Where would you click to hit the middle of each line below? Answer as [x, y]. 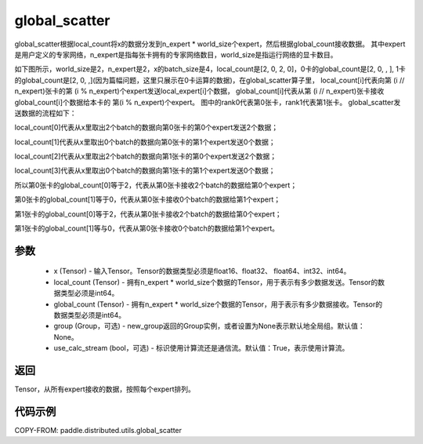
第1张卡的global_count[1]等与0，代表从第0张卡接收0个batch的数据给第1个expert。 [147, 228]
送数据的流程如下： [45, 113]
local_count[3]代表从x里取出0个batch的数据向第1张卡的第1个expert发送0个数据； [145, 171]
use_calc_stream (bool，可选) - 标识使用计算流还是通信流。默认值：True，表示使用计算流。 [201, 348]
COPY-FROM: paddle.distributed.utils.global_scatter [98, 430]
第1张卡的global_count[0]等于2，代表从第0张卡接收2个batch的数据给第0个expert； [148, 214]
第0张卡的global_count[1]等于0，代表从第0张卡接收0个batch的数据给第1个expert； [148, 199]
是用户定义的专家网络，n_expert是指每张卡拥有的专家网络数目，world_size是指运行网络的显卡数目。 [176, 54]
